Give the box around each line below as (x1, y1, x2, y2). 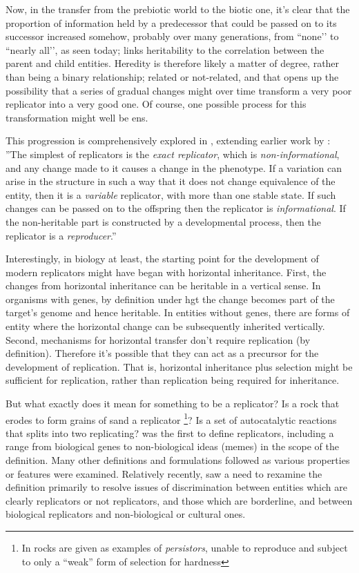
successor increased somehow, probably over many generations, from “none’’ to (6, 29, 339, 43)
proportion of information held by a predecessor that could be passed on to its (6, 15, 337, 30)
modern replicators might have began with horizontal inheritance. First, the (6, 264, 327, 279)
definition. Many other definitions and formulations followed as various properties (6, 453, 350, 467)
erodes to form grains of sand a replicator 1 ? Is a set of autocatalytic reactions (6, 410, 337, 427)
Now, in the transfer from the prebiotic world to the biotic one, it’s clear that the (6, 2, 350, 16)
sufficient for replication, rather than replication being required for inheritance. (6, 373, 340, 387)
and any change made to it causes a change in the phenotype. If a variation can (6, 160, 342, 175)
